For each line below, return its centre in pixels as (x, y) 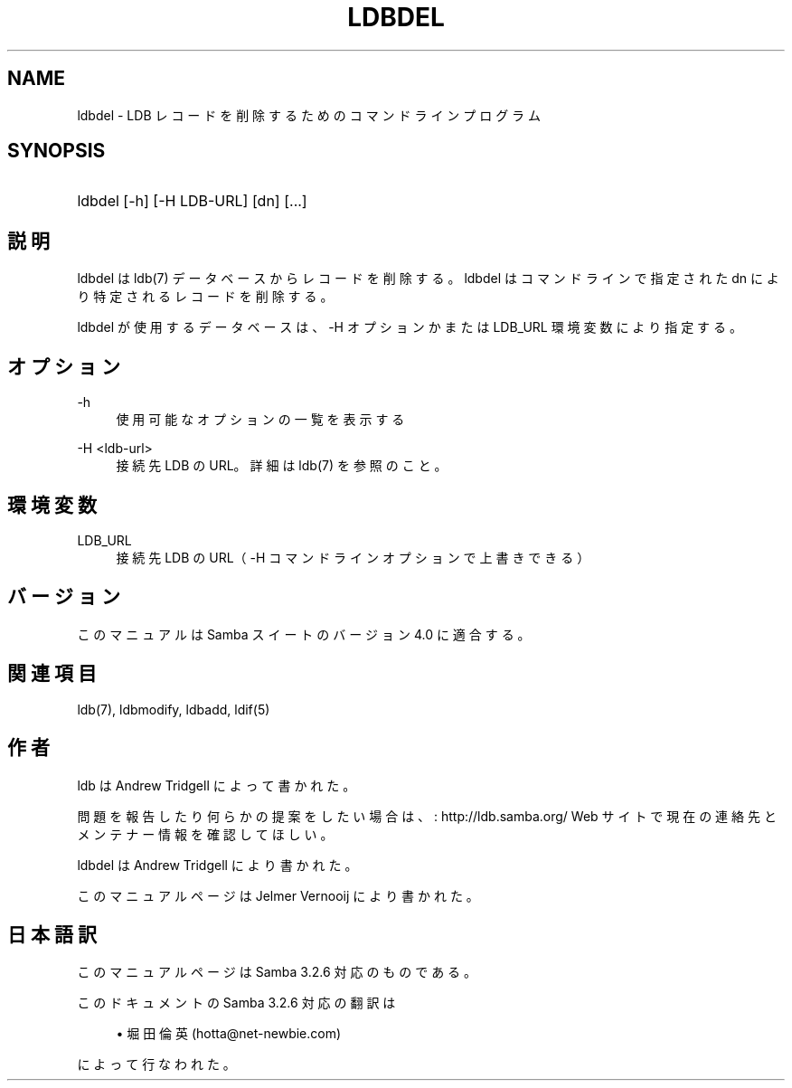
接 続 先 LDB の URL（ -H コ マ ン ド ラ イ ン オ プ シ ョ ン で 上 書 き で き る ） (353, 557)
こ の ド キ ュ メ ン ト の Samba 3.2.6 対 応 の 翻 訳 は (236, 1003)
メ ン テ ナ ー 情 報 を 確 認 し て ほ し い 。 (205, 834)
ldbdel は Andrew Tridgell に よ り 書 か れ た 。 (217, 865)
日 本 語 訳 (52, 934)
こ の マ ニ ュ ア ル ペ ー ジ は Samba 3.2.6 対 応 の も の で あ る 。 (277, 972)
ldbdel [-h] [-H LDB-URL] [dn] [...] (192, 201)
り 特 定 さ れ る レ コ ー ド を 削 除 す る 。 (205, 297)
